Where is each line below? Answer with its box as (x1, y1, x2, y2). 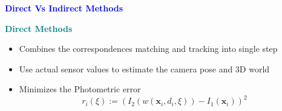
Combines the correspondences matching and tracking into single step (19, 42, 278, 55)
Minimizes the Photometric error (19, 83, 141, 95)
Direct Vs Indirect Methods (5, 2, 123, 14)
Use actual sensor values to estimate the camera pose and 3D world (19, 62, 270, 75)
